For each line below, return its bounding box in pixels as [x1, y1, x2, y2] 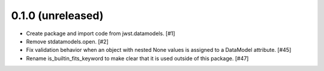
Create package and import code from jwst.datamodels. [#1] [26, 30, 175, 37]
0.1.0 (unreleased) [11, 9, 104, 22]
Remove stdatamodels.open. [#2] [26, 38, 109, 45]
